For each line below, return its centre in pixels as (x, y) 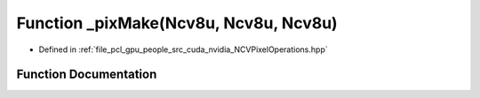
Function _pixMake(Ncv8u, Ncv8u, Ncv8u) (177, 23)
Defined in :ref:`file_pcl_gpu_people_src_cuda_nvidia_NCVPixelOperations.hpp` (183, 49)
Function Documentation (87, 75)
